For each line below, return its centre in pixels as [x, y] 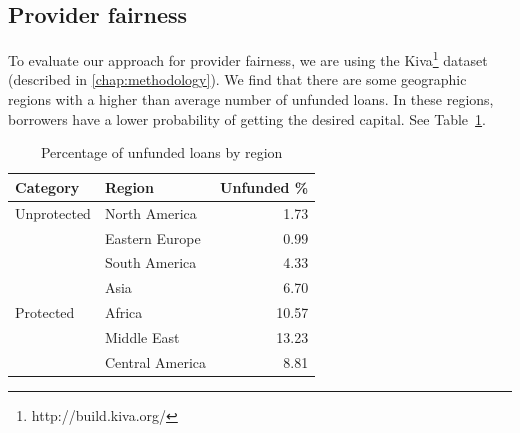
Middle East [142, 336]
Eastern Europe [152, 237]
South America [150, 262]
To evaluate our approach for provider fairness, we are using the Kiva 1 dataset [248, 58]
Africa [123, 312]
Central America [155, 361]
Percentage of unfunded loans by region [161, 152]
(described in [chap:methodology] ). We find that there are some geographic [237, 79]
